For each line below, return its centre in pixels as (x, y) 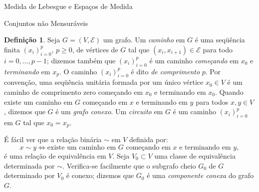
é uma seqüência (220, 40)
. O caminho (78, 71)
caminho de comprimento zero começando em (74, 92)
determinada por (29, 165)
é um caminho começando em (194, 60)
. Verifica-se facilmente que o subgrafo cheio (129, 165)
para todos (212, 101)
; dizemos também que (81, 60)
